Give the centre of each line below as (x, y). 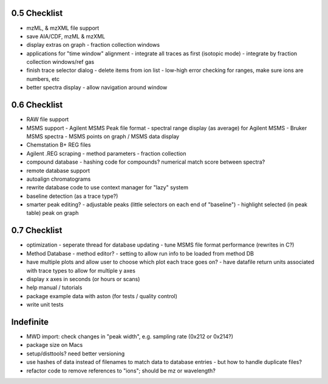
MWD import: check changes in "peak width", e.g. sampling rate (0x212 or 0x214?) (130, 337)
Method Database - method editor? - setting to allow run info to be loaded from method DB (140, 253)
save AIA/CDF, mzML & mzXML (66, 36)
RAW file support (48, 119)
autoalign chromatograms (59, 179)
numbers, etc (43, 79)
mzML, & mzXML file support (63, 28)
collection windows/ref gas (60, 62)
